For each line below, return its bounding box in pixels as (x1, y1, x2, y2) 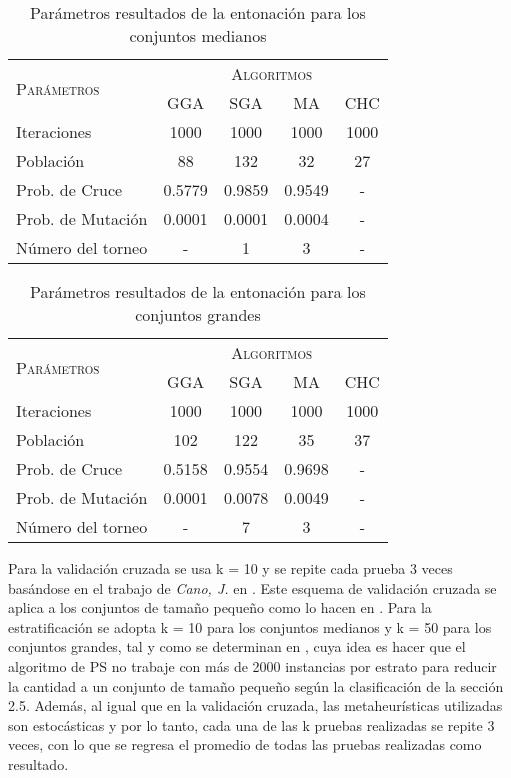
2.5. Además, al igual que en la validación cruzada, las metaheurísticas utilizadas (8, 695, 503, 716)
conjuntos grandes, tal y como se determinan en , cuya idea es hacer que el (8, 636, 466, 657)
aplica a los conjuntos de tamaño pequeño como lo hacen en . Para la (8, 597, 432, 618)
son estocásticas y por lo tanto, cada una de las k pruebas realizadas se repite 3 (8, 714, 495, 735)
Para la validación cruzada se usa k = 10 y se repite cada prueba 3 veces (8, 558, 453, 578)
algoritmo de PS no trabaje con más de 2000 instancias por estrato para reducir (8, 655, 497, 676)
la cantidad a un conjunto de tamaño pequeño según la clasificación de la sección (8, 675, 504, 696)
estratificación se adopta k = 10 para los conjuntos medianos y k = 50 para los (8, 616, 492, 637)
